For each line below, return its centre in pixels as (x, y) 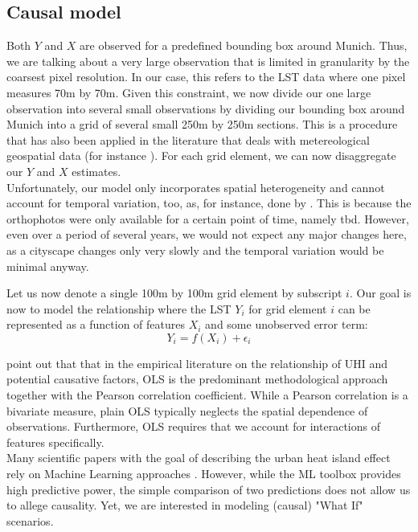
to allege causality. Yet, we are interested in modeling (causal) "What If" (185, 505)
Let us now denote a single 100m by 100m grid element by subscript (174, 293)
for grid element (288, 308)
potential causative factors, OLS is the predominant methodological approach (197, 379)
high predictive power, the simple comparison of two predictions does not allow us (209, 489)
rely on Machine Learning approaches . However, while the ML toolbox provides (204, 474)
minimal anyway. (48, 266)
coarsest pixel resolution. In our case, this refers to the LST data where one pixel (206, 77)
